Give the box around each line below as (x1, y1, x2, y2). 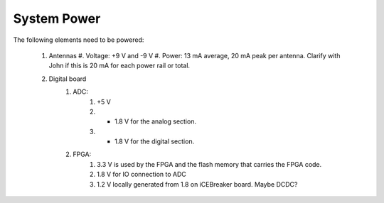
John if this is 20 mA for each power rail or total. (48, 61, 191, 70)
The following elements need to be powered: (13, 35, 144, 44)
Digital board (48, 75, 87, 83)
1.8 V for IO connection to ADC (97, 170, 186, 179)
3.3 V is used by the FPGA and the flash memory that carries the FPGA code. (97, 160, 322, 168)
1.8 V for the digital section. (114, 137, 195, 146)
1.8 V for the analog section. (114, 117, 197, 126)
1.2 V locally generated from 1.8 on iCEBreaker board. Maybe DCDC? (97, 180, 298, 188)
